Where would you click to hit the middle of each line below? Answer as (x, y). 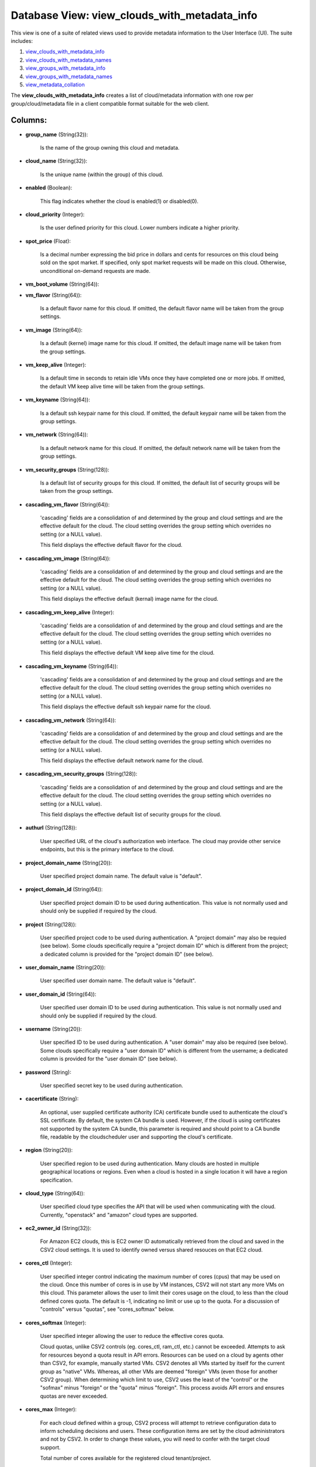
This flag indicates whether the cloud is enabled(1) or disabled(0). (119, 201)
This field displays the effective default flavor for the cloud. (111, 545)
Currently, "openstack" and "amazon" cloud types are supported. (119, 1215)
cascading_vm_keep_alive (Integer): (70, 612)
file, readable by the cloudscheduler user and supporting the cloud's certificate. (137, 1137)
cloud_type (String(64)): (55, 1193)
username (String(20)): (54, 1029)
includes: (22, 40)
